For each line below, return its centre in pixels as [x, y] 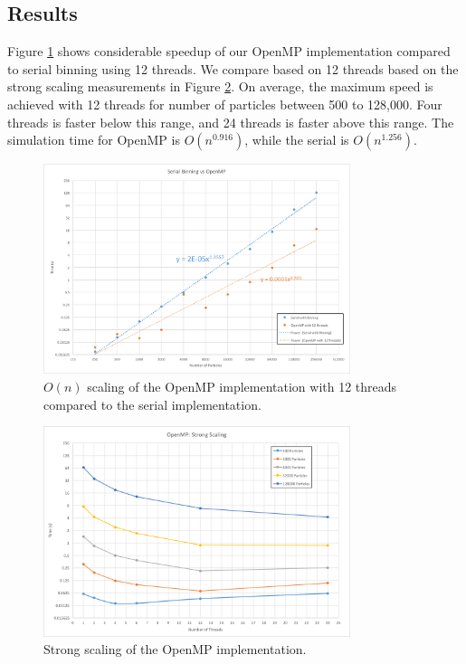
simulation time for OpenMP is [94, 140]
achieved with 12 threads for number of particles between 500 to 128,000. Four [225, 104]
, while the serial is [297, 140]
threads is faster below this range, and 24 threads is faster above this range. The [231, 122]
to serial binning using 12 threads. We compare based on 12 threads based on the [233, 68]
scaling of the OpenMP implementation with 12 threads [242, 386]
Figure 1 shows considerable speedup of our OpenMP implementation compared [229, 51]
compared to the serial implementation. [152, 404]
